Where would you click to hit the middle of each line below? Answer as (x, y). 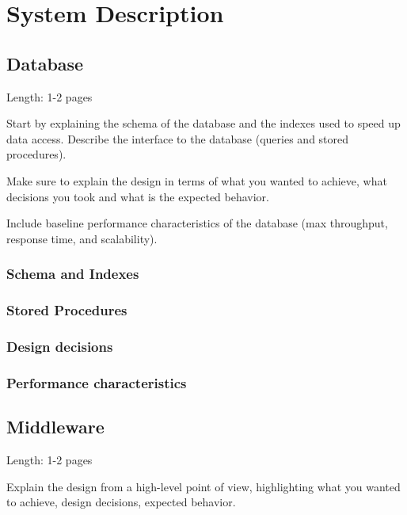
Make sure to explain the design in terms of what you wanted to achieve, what (197, 180)
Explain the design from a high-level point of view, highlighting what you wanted (203, 486)
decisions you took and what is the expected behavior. (138, 196)
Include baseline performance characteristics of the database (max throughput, (197, 223)
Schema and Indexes (73, 274)
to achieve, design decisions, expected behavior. (121, 502)
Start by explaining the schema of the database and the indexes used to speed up (203, 123)
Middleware (55, 427)
